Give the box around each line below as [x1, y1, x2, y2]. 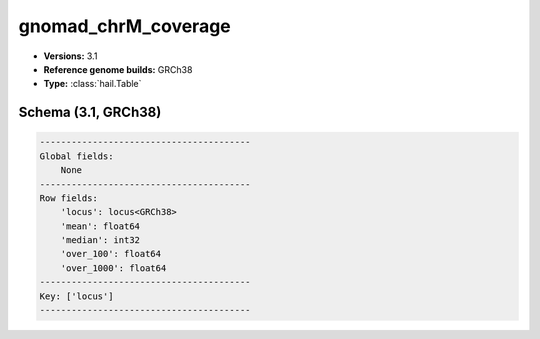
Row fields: [39, 192, 99, 204]
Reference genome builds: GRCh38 [43, 63, 193, 75]
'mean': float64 [60, 220, 140, 232]
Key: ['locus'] [39, 290, 114, 302]
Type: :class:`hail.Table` [43, 78, 142, 90]
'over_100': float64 [60, 248, 162, 260]
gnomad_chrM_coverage [18, 15, 232, 37]
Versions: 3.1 [43, 50, 98, 62]
